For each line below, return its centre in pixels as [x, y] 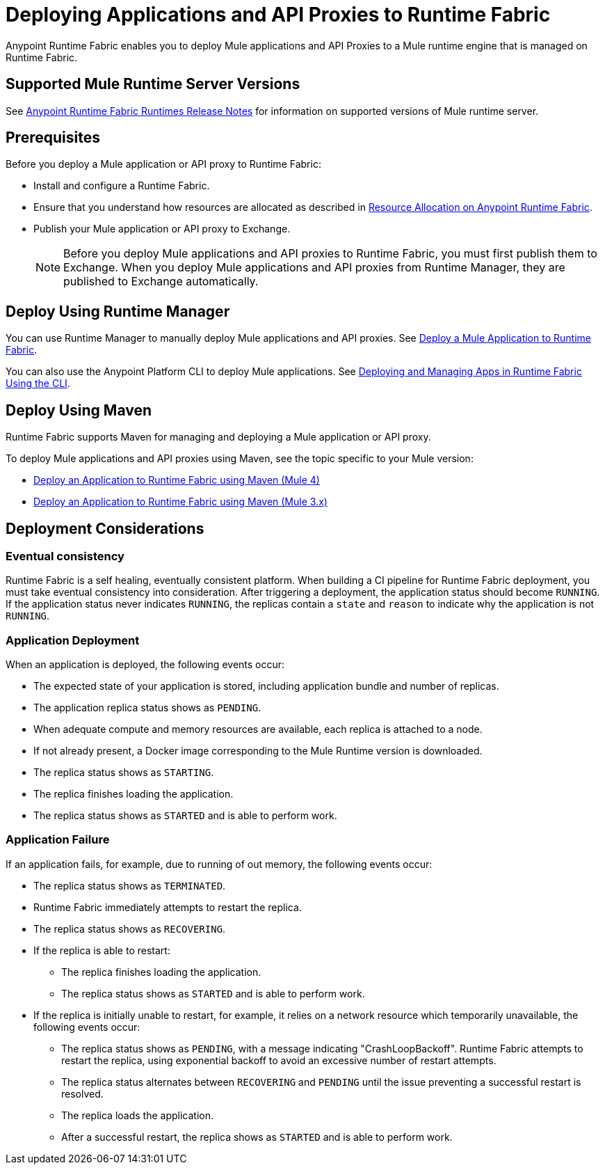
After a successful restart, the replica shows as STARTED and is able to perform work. [257, 1137]
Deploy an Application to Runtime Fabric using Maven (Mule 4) [177, 480]
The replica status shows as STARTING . [124, 773]
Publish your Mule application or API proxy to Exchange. [162, 229]
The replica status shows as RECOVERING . [130, 928]
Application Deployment [73, 640]
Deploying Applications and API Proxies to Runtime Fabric [278, 15]
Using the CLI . [38, 384]
